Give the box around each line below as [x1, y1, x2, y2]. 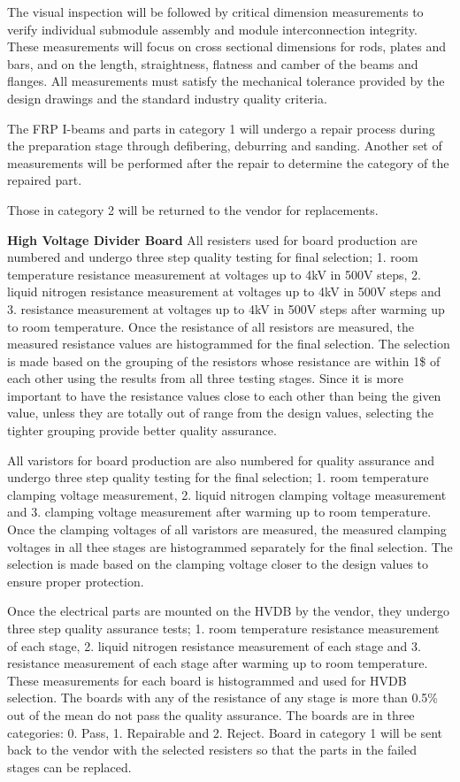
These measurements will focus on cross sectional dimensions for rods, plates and [7, 37, 447, 56]
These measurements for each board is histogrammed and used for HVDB [7, 671, 407, 689]
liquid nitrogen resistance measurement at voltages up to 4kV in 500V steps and [7, 282, 441, 301]
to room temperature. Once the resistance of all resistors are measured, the [7, 317, 414, 335]
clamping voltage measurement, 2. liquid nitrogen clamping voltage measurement [7, 485, 447, 503]
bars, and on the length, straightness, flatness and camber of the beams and [7, 54, 418, 73]
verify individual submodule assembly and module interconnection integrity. [7, 19, 418, 38]
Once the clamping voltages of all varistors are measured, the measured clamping [7, 520, 447, 539]
